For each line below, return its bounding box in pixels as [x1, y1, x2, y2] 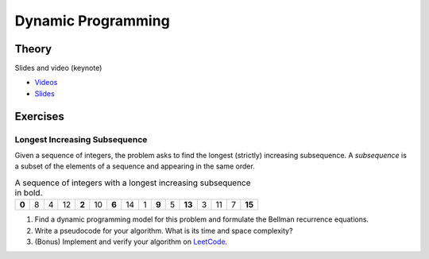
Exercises [14, 110, 65, 123]
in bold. [14, 187, 43, 198]
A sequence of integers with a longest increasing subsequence [14, 177, 251, 188]
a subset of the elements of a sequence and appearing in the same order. [14, 161, 256, 171]
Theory [14, 42, 52, 56]
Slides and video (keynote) [14, 64, 102, 73]
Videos [34, 78, 58, 87]
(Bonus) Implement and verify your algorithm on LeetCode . [34, 237, 228, 246]
